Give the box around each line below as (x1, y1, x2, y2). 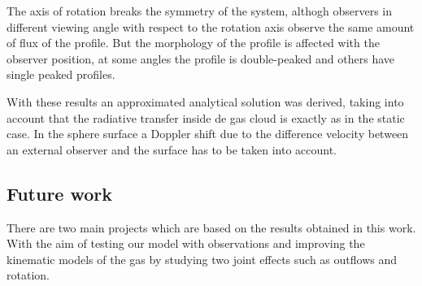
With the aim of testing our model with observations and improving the (7, 235, 365, 252)
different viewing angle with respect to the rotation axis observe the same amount (7, 18, 415, 35)
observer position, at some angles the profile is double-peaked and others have (7, 50, 394, 67)
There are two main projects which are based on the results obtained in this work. (7, 219, 416, 236)
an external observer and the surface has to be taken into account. (7, 141, 337, 158)
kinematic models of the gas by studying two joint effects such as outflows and (7, 250, 397, 267)
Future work (7, 180, 113, 206)
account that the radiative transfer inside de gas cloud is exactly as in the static (7, 109, 405, 126)
